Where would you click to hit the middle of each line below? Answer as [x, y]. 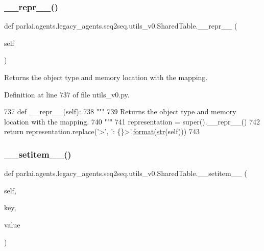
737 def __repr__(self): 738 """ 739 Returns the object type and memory [120, 111]
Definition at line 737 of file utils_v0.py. [67, 94]
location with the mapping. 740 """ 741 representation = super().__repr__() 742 [132, 121]
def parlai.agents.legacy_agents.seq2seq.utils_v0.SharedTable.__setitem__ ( [126, 173]
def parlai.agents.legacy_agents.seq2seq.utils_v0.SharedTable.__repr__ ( [121, 26]
